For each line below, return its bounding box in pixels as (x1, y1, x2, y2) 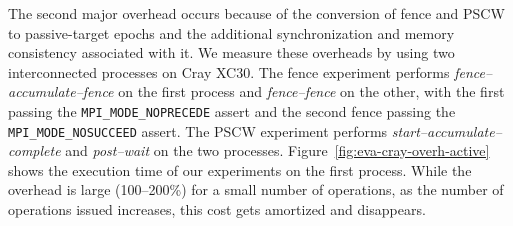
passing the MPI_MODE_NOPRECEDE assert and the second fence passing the (8, 100, 456, 121)
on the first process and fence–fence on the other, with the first (118, 81, 505, 102)
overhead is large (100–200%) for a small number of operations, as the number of (8, 179, 504, 200)
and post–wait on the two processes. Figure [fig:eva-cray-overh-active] (65, 140, 490, 161)
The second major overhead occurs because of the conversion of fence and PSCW (8, 3, 505, 23)
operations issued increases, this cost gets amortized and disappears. (8, 199, 426, 220)
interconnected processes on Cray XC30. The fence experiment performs (8, 61, 450, 82)
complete (8, 140, 61, 161)
